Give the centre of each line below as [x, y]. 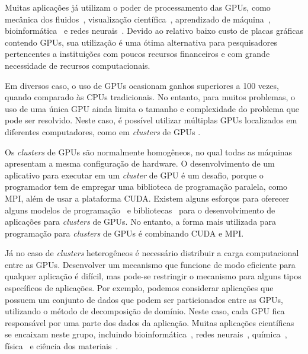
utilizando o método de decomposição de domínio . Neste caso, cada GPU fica [145, 311]
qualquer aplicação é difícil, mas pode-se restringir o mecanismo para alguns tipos [153, 276]
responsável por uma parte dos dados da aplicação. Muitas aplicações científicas [150, 322]
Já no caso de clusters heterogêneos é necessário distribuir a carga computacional [152, 253]
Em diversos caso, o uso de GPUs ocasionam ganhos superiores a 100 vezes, [142, 85]
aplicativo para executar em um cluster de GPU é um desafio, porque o [134, 175]
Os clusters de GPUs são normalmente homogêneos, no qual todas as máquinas [149, 152]
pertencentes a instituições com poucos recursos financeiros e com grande [137, 54]
